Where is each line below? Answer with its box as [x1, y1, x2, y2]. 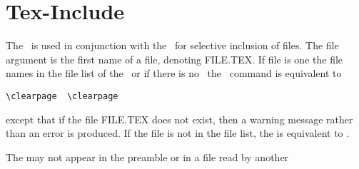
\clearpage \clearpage [6, 91, 118, 101]
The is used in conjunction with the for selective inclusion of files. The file [6, 38, 339, 53]
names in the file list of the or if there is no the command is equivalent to [6, 66, 342, 81]
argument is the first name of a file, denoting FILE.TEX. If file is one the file [6, 51, 343, 66]
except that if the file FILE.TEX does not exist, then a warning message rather [6, 111, 353, 126]
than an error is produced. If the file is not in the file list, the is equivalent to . [6, 126, 350, 140]
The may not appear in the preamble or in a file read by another [6, 149, 289, 164]
